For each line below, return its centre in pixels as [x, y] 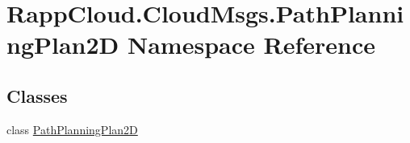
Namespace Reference [251, 45]
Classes [37, 95]
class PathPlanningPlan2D [72, 129]
